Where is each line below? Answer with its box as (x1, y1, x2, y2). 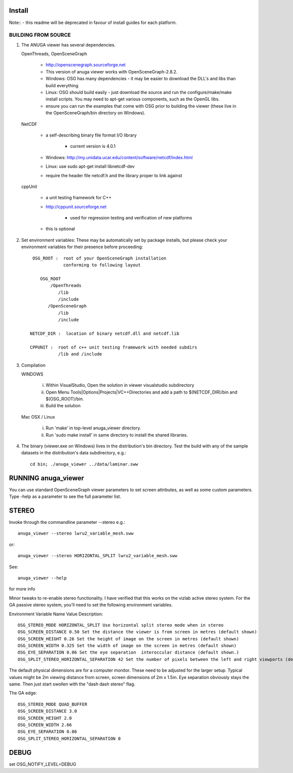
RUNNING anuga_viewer (9, 474, 84, 482)
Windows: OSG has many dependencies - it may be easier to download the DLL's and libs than (45, 76, 236, 82)
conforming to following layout (63, 262, 141, 268)
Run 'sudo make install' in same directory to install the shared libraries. (45, 432, 188, 438)
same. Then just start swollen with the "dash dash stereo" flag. (9, 681, 135, 687)
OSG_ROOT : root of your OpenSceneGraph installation (32, 255, 167, 261)
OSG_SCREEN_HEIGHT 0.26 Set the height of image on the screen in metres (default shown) (18, 636, 239, 641)
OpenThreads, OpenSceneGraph (21, 51, 87, 57)
